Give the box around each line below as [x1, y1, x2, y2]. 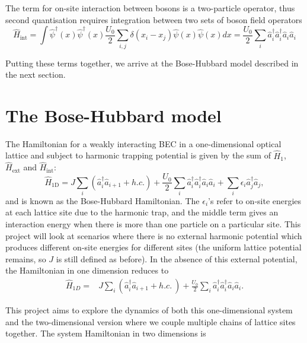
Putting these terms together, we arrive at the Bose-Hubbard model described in [5, 56, 299, 69]
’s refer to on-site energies [208, 194, 302, 207]
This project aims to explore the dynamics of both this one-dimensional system [5, 304, 293, 316]
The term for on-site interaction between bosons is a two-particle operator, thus [5, 2, 295, 14]
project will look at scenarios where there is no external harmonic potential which [5, 229, 302, 242]
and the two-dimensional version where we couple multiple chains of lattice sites [5, 315, 296, 328]
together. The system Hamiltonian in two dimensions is [5, 327, 206, 339]
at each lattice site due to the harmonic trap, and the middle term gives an [5, 206, 279, 218]
